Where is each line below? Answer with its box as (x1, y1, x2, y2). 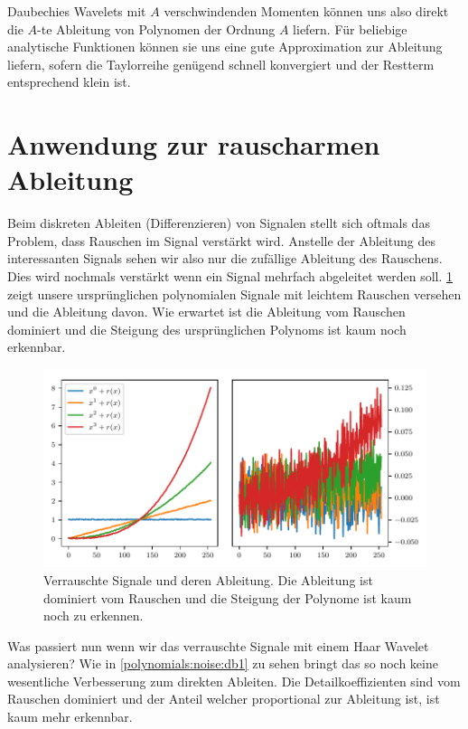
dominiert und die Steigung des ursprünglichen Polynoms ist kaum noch (7, 319, 407, 338)
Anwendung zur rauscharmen (7, 126, 380, 163)
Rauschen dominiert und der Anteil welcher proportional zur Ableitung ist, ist (7, 689, 440, 708)
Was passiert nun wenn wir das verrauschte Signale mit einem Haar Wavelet (7, 636, 429, 655)
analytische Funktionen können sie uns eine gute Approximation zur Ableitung (7, 37, 443, 56)
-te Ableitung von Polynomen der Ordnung (37, 19, 276, 38)
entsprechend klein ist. (7, 72, 131, 91)
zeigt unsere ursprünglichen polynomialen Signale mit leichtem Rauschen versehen (7, 284, 462, 303)
